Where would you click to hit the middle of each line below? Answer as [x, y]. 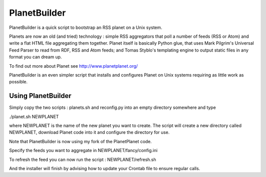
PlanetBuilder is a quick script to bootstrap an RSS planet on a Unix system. [86, 27]
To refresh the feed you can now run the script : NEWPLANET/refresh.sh [83, 159]
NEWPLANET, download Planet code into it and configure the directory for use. [89, 132]
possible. [18, 82]
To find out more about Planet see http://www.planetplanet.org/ [73, 66]
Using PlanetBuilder [40, 96]
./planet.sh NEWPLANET [34, 116]
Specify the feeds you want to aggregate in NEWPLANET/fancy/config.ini [83, 151]
